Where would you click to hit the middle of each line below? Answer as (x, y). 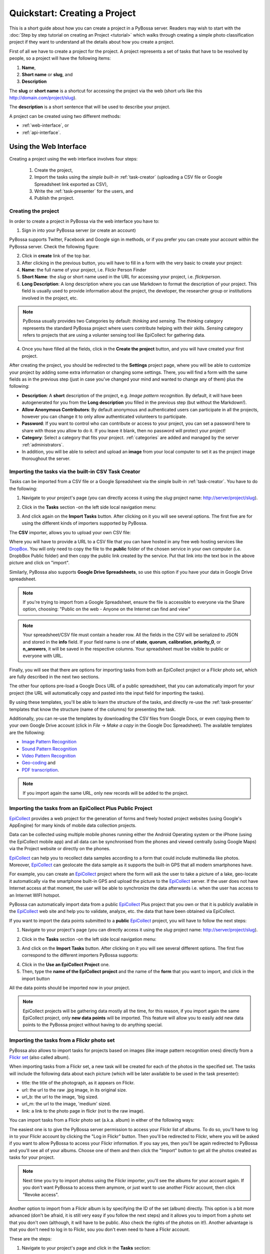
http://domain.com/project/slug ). (43, 98)
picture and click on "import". (39, 563)
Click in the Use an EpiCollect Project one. (66, 964)
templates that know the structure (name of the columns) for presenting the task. (92, 709)
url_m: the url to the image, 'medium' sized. (66, 1104)
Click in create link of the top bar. (56, 256)
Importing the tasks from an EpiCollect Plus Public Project (81, 809)
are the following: (27, 732)
